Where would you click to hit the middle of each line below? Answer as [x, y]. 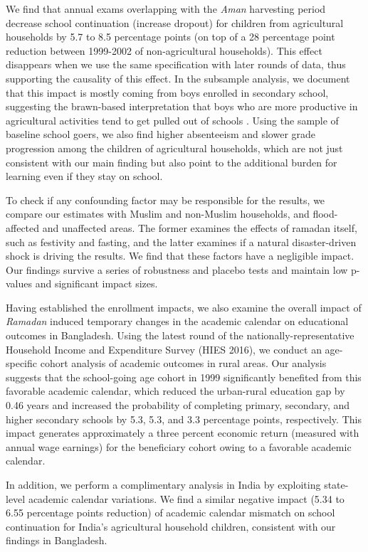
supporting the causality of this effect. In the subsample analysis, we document [178, 78]
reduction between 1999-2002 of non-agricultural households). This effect [164, 50]
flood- [325, 214]
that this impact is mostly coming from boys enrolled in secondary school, [167, 92]
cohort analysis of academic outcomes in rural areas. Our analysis [183, 363]
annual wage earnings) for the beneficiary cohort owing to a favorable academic [179, 446]
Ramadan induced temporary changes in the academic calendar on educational [177, 321]
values [19, 283]
